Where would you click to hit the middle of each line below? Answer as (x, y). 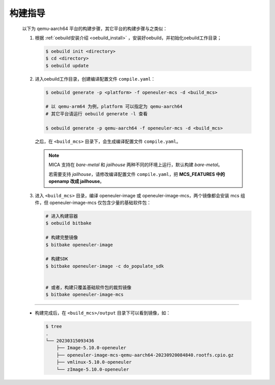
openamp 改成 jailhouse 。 (76, 182)
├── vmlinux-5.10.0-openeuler (94, 362)
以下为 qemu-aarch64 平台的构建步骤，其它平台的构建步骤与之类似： (95, 29)
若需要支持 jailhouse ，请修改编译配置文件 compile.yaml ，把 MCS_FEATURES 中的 (137, 174)
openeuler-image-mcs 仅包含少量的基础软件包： (100, 202)
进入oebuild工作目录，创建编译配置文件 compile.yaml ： (95, 79)
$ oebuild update (67, 66)
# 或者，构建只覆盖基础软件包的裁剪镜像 (89, 287)
